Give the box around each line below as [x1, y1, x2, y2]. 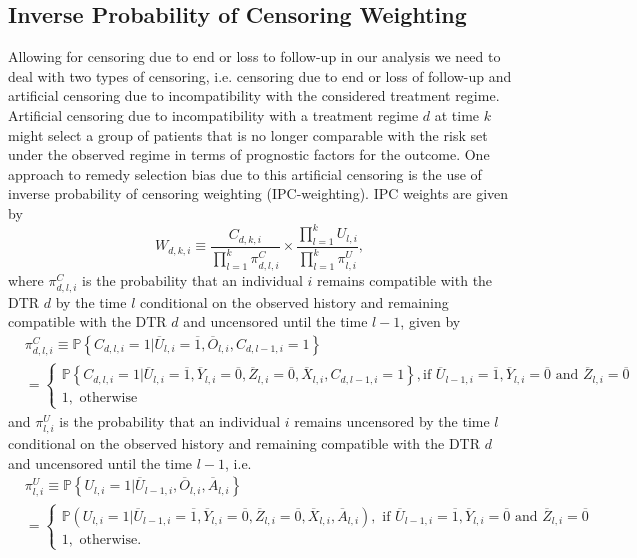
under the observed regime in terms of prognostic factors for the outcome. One [8, 144, 490, 165]
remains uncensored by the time [294, 410, 490, 431]
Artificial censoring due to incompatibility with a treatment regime [8, 104, 419, 125]
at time [434, 104, 480, 125]
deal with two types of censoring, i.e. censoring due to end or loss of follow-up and [8, 65, 512, 86]
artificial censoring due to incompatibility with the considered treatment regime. [8, 85, 500, 106]
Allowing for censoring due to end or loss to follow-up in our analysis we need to [8, 46, 501, 67]
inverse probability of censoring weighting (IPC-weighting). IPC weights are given [8, 183, 509, 204]
